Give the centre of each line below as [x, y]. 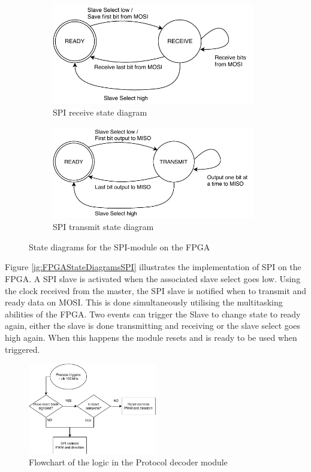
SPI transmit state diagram [103, 227]
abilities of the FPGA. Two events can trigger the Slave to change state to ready [153, 314]
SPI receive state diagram [100, 112]
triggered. [22, 349]
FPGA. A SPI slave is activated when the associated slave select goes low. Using [153, 278]
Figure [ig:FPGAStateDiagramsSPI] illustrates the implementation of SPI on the [153, 267]
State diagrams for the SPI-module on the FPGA [120, 246]
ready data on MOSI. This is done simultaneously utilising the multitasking [144, 302]
